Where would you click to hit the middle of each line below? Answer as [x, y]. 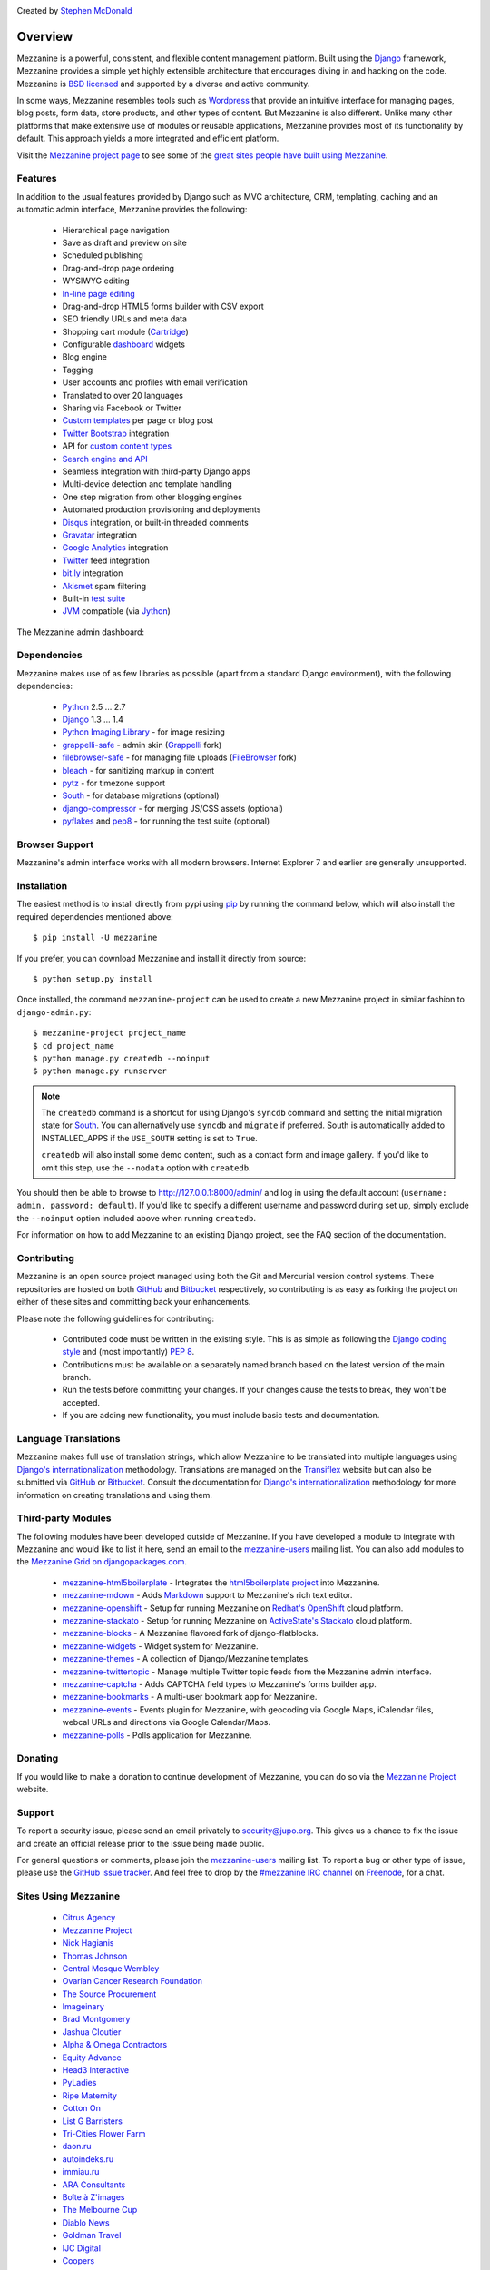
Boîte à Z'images [93, 2196]
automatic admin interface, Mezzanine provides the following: [132, 210]
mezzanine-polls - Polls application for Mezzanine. [157, 1735]
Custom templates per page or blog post [138, 420]
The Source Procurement [109, 1994]
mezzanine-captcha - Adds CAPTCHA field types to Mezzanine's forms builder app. [219, 1684]
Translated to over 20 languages [122, 395]
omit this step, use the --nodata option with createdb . [146, 1168]
